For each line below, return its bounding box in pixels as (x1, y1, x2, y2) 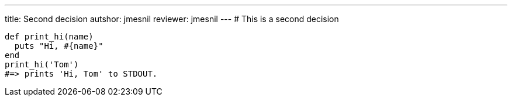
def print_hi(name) (5, 32, 94, 41)
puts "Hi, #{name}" (14, 41, 103, 50)
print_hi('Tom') (5, 60, 79, 69)
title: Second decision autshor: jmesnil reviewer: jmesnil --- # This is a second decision (5, 14, 339, 24)
